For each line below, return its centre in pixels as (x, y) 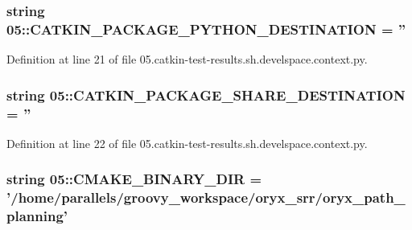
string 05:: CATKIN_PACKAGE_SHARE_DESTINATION (206, 94)
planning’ (37, 216)
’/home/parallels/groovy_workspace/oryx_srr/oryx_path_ (206, 197)
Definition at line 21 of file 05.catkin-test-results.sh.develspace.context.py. (187, 59)
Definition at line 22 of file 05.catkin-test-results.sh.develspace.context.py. (187, 143)
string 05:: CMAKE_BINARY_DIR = (134, 179)
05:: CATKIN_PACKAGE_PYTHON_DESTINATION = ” (206, 29)
